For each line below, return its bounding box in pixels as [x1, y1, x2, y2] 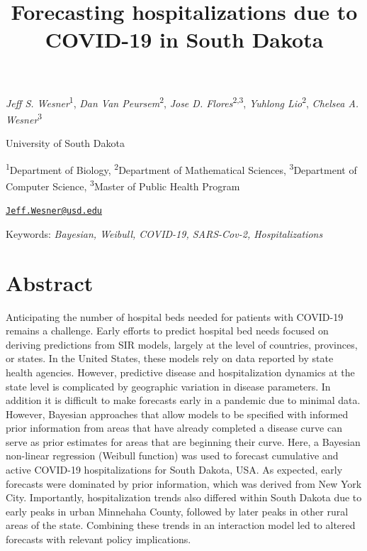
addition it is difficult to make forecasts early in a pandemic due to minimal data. [6, 393, 361, 408]
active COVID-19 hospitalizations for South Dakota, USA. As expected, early [6, 462, 343, 477]
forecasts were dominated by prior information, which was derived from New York [6, 476, 362, 491]
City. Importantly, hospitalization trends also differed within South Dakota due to [6, 490, 362, 505]
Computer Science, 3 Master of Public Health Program [6, 176, 240, 193]
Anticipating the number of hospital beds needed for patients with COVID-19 [6, 309, 344, 324]
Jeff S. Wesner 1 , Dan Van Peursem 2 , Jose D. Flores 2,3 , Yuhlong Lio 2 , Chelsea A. [6, 93, 359, 110]
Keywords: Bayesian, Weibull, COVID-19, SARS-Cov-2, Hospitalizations [6, 226, 323, 241]
